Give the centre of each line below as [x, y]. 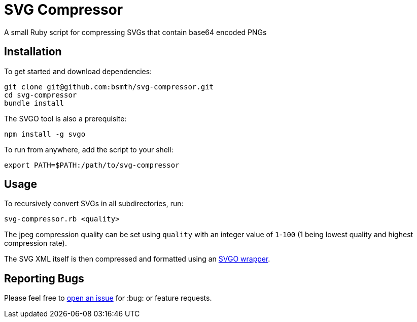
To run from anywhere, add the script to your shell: [89, 149]
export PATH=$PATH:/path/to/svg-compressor [92, 165]
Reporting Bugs [44, 278]
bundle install [34, 103]
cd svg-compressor [41, 95]
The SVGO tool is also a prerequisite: [65, 118]
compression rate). [36, 243]
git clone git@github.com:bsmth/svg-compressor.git [109, 87]
